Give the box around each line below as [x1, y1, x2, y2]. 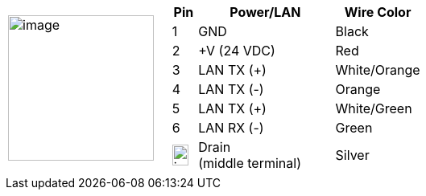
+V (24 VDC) [198, 43, 275, 59]
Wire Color [344, 4, 412, 20]
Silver [335, 147, 370, 163]
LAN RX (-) [198, 120, 264, 136]
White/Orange [335, 62, 420, 78]
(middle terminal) [198, 155, 301, 171]
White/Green [335, 100, 412, 116]
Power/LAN [230, 4, 301, 20]
